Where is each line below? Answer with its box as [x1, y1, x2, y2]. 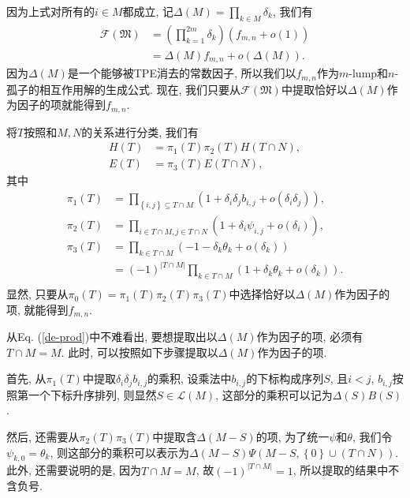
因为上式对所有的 [6, 3, 95, 19]
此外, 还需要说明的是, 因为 [6, 462, 142, 478]
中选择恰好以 [229, 286, 296, 302]
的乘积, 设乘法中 [147, 370, 232, 387]
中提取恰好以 [281, 81, 348, 97]
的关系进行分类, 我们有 [81, 123, 199, 140]
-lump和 [348, 65, 389, 81]
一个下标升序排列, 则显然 [28, 386, 157, 403]
